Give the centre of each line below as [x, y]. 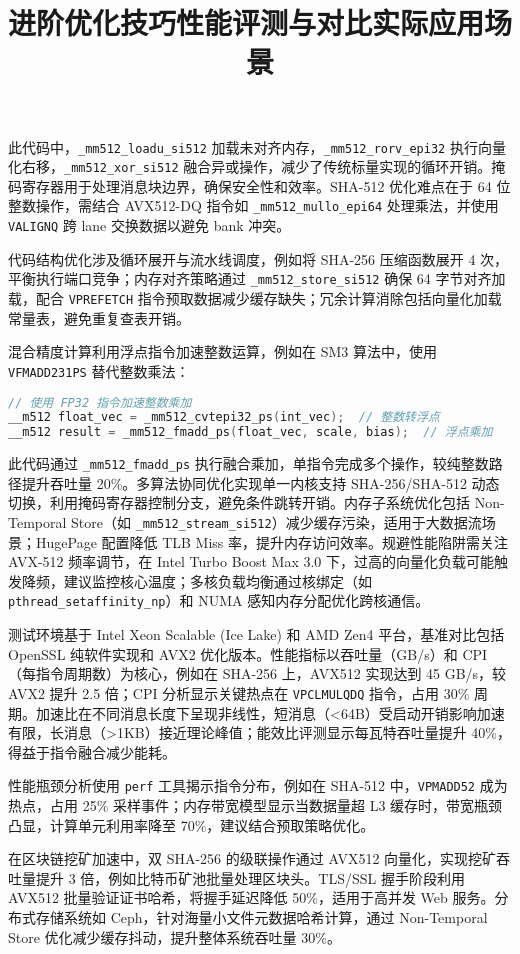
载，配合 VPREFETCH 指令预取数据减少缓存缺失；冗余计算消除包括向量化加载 [255, 298]
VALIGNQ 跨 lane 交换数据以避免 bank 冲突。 [149, 225]
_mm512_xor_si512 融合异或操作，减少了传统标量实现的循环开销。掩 [285, 166]
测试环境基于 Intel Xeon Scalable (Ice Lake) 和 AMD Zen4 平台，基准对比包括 [256, 634]
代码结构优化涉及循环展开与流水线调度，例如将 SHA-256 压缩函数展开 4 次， [258, 258]
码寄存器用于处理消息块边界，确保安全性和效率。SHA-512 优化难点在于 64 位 [259, 185]
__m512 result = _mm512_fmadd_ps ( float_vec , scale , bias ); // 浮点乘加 [250, 432]
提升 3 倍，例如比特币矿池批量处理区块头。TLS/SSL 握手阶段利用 [250, 877]
